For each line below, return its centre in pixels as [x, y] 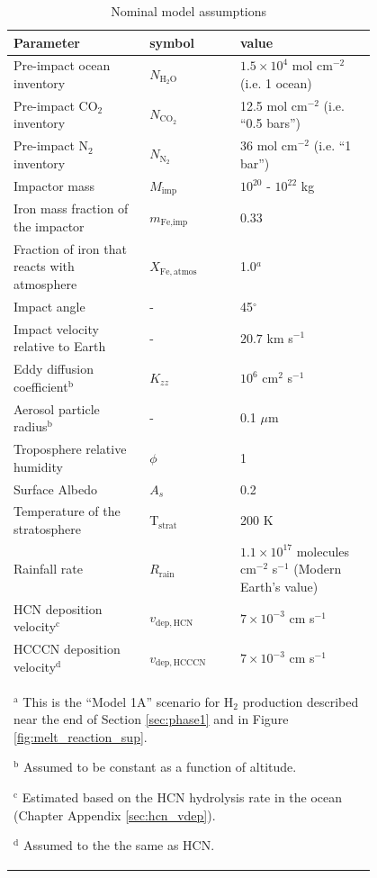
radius [31, 426]
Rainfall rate [48, 569]
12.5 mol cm [274, 105]
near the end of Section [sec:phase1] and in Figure [151, 719]
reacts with [44, 266]
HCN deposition [58, 608]
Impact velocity [56, 328]
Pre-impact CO [56, 105]
